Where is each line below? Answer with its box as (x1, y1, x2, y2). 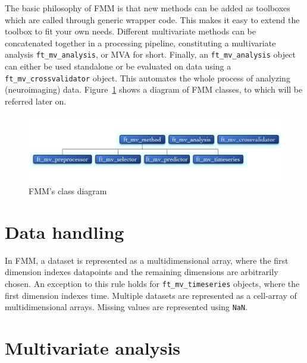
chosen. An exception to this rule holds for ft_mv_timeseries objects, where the (5, 277, 300, 289)
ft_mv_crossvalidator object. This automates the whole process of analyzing (5, 71, 290, 84)
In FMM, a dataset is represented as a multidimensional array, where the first (5, 254, 289, 266)
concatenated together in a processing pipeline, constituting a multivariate (5, 36, 276, 49)
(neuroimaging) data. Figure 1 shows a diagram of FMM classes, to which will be (5, 83, 303, 96)
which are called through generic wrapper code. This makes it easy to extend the (5, 13, 300, 26)
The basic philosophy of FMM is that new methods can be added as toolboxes (5, 2, 290, 14)
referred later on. (5, 94, 67, 107)
